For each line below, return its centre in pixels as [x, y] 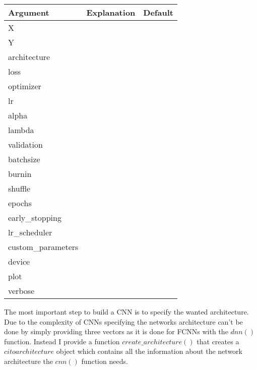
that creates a [218, 341]
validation [25, 144]
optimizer [25, 86]
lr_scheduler [30, 232]
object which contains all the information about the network [149, 351]
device [19, 261]
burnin [20, 174]
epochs [20, 203]
